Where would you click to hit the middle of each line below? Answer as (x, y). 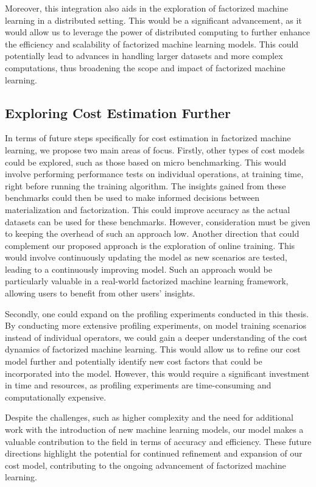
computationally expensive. (56, 397)
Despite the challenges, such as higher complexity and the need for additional (149, 417)
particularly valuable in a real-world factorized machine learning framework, (147, 281)
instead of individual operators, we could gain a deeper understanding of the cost (156, 337)
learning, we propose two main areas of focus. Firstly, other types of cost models (155, 149)
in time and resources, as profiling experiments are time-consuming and (138, 385)
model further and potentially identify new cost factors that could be (134, 361)
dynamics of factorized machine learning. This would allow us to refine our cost (153, 349)
